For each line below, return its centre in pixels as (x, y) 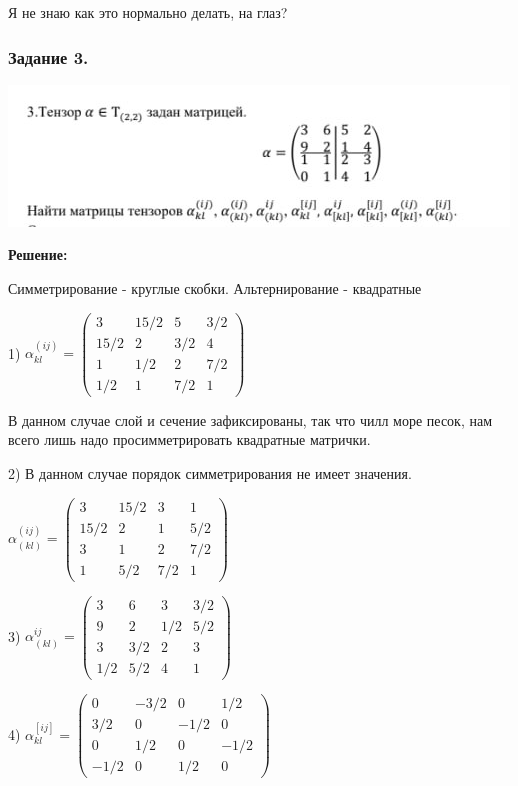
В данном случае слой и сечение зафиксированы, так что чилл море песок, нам (250, 419)
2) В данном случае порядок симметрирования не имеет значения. (210, 472)
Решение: (38, 254)
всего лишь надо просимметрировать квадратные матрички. (189, 439)
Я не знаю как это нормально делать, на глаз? (148, 12)
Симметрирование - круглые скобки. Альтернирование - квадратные (215, 288)
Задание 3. (48, 56)
